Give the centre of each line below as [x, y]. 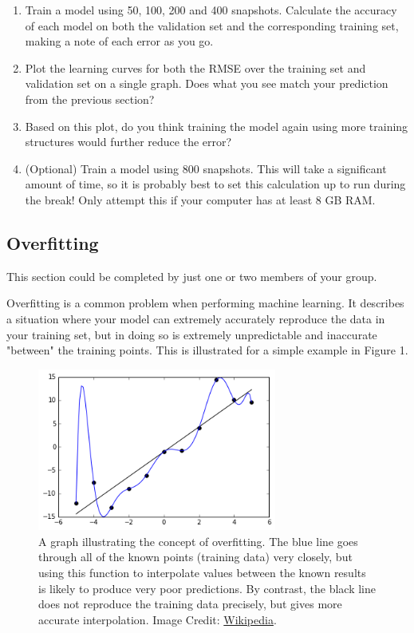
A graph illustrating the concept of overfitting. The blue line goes [198, 541]
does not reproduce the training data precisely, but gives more [190, 604]
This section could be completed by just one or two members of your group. [192, 276]
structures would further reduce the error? [128, 142]
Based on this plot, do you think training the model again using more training [217, 126]
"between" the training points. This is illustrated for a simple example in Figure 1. [207, 350]
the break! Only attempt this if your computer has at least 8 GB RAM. [200, 199]
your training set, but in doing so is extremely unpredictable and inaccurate [192, 334]
